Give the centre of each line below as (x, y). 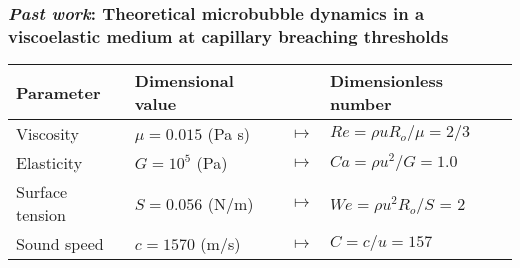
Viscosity (47, 134)
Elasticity (49, 163)
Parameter (58, 92)
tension (41, 215)
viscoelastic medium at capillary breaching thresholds (228, 35)
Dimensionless (387, 81)
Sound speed (60, 244)
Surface (42, 192)
